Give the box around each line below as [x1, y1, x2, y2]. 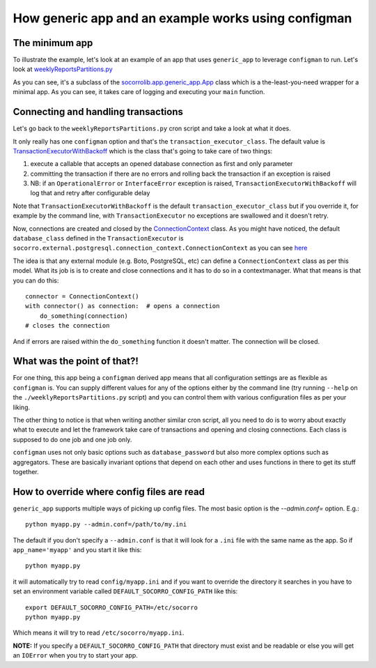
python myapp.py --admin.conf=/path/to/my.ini [25, 520, 187, 529]
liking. [13, 403, 31, 411]
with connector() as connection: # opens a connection [25, 302, 220, 310]
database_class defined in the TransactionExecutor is [13, 234, 184, 243]
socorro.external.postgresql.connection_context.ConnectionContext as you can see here [13, 244, 308, 252]
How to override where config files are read [13, 485, 205, 498]
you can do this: [13, 276, 59, 284]
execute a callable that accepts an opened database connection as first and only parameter [30, 160, 293, 168]
